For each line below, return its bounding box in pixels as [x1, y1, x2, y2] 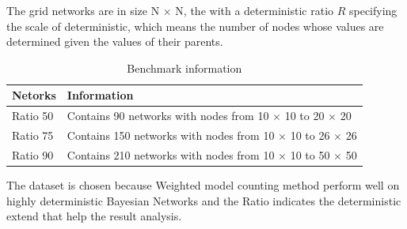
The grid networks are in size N [6, 2, 160, 18]
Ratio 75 [12, 127, 54, 144]
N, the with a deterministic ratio [175, 2, 334, 18]
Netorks [12, 87, 56, 103]
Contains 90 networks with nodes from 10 [67, 107, 269, 124]
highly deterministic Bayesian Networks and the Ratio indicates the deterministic [6, 192, 401, 208]
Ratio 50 [12, 107, 54, 124]
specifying [348, 2, 397, 18]
